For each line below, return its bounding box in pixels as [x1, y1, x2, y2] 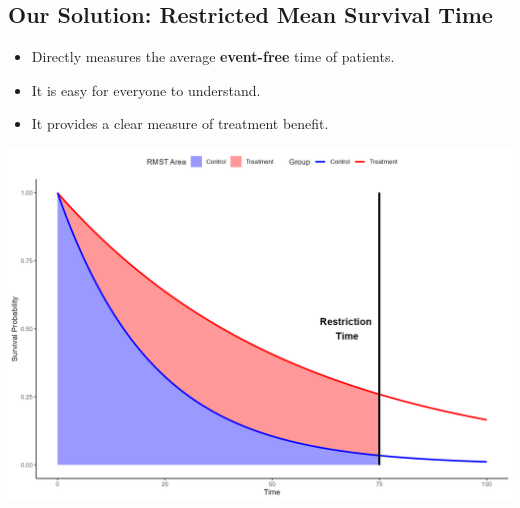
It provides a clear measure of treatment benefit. [31, 113, 329, 134]
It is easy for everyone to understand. [31, 79, 261, 100]
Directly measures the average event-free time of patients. [31, 46, 395, 67]
